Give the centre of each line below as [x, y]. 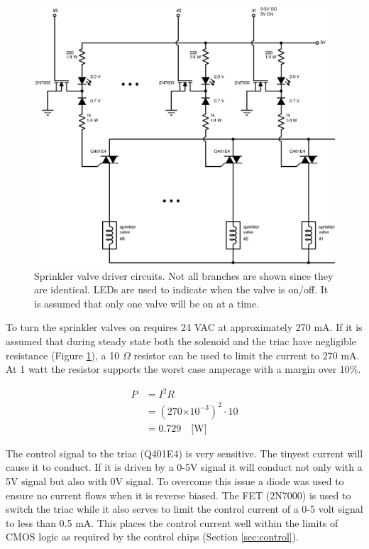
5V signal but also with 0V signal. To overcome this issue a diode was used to [175, 481]
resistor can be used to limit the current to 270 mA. [247, 355]
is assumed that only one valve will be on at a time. [147, 303]
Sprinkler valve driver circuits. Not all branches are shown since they [184, 275]
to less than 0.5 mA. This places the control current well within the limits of [172, 522]
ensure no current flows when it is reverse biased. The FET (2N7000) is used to [178, 495]
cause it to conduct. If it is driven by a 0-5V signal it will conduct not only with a [184, 467]
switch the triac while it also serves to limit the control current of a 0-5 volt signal [184, 509]
